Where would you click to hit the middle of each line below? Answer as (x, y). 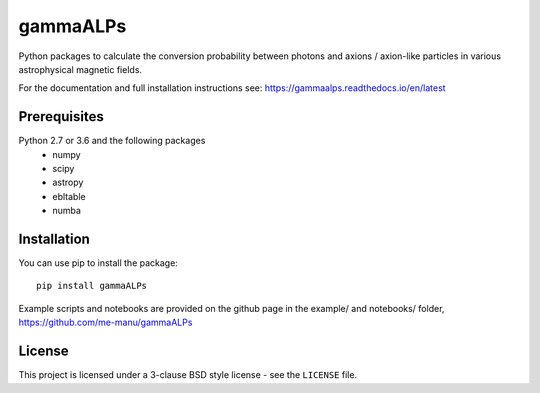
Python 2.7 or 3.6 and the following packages (112, 141)
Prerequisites (61, 116)
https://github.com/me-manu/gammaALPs (105, 322)
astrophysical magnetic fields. (80, 69)
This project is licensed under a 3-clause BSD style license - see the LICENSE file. (188, 375)
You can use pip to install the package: (98, 263)
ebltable (69, 196)
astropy (68, 182)
